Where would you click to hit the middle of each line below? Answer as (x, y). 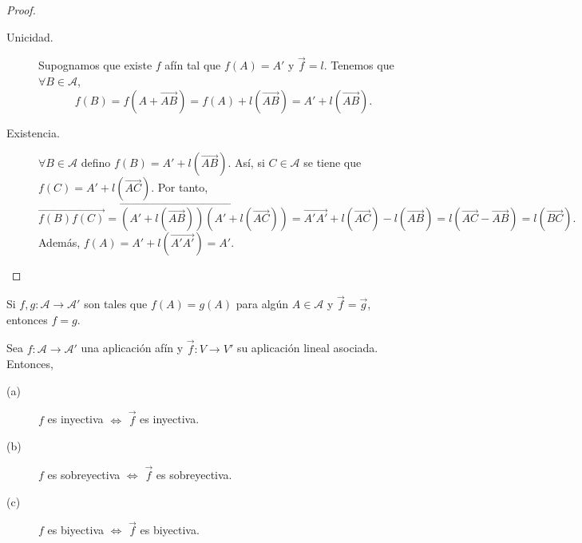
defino (96, 163)
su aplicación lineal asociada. (307, 348)
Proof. (21, 10)
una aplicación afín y (132, 348)
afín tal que (193, 65)
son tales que (116, 304)
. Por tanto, (180, 187)
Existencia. (33, 132)
